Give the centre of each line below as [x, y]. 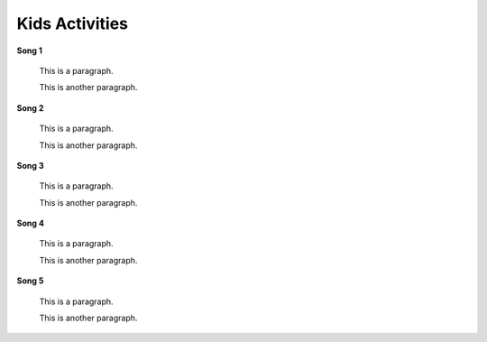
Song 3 [30, 165]
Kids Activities [73, 23]
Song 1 [29, 51]
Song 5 [30, 281]
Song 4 [31, 223]
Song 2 [30, 107]
